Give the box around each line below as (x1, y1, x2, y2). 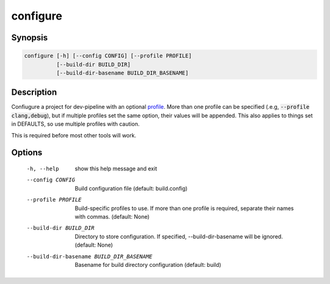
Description (11, 87, 57, 98)
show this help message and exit (75, 165, 157, 172)
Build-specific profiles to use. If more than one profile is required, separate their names (75, 205, 294, 212)
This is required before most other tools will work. (11, 131, 137, 139)
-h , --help (26, 166, 59, 172)
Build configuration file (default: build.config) (75, 184, 188, 192)
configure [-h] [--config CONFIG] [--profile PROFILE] (24, 53, 192, 59)
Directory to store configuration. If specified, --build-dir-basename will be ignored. (75, 233, 284, 240)
